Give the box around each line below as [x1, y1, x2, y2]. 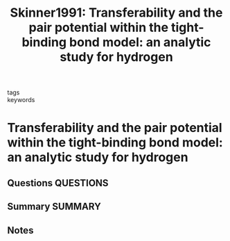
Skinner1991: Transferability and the [10, 5, 223, 21]
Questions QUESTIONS [7, 177, 109, 189]
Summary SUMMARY [7, 201, 102, 213]
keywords [7, 96, 35, 104]
